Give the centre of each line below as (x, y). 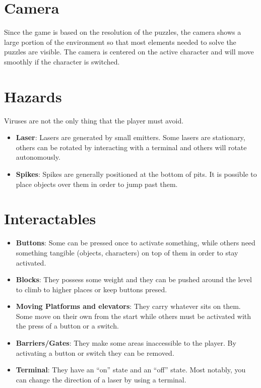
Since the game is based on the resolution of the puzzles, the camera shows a (123, 32)
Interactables (50, 218)
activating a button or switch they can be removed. (95, 352)
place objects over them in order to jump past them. (97, 184)
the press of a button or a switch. (67, 326)
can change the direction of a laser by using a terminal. (101, 379)
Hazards (33, 96)
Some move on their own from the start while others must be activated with (134, 316)
